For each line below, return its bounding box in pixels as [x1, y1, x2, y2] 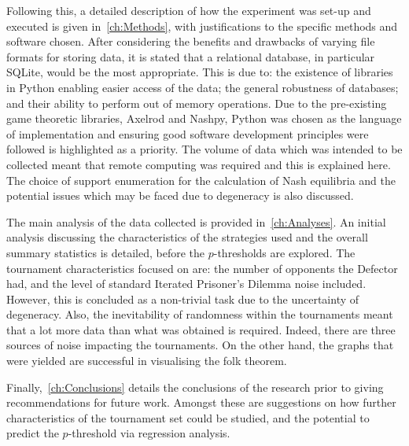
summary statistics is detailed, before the [6, 244, 205, 260]
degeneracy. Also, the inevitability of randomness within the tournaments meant [6, 306, 393, 323]
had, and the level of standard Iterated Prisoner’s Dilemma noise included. [6, 275, 367, 292]
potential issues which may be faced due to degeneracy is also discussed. [6, 187, 354, 204]
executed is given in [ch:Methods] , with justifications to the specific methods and [6, 17, 398, 34]
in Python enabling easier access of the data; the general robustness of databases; [6, 79, 399, 95]
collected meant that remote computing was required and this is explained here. [6, 156, 391, 172]
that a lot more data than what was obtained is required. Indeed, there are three [6, 321, 396, 337]
